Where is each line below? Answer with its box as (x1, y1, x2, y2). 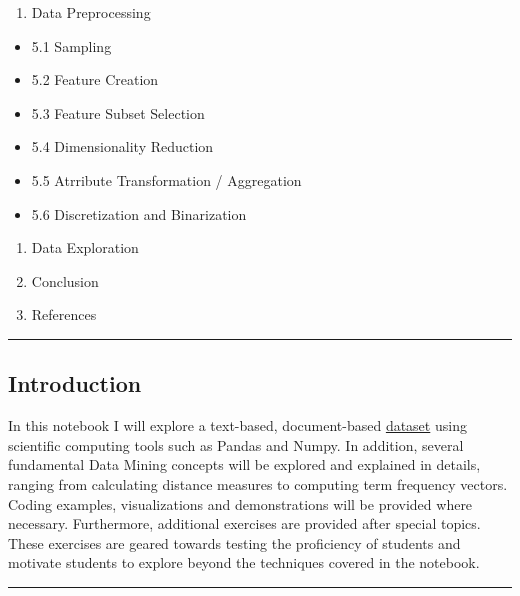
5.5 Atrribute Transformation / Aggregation (31, 169, 302, 190)
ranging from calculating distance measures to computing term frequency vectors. (8, 473, 508, 494)
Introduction (8, 368, 142, 399)
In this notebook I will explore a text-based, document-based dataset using (8, 415, 467, 436)
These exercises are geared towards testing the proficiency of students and (8, 532, 461, 553)
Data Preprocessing (31, 2, 151, 22)
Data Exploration (31, 237, 139, 258)
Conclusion (31, 270, 99, 291)
